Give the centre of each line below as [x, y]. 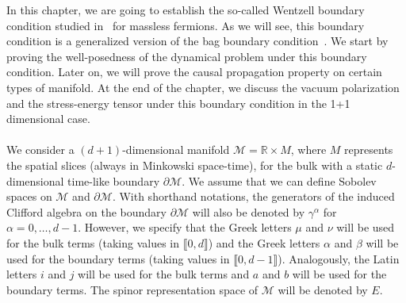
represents [369, 150]
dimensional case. [48, 119]
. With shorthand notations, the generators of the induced [253, 196]
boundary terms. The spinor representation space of [132, 289]
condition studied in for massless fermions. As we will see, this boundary [186, 25]
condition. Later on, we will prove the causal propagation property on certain [194, 72]
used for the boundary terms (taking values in [118, 258]
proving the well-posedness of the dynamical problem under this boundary [187, 56]
